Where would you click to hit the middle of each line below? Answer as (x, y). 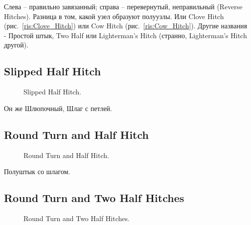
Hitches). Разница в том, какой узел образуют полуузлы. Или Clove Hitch (114, 16)
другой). (16, 45)
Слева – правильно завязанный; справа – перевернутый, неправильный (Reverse (123, 6)
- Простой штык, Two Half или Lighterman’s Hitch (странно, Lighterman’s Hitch (125, 35)
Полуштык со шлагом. (37, 171)
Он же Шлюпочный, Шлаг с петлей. (58, 108)
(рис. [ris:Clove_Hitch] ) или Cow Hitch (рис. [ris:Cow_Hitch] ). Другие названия (125, 26)
